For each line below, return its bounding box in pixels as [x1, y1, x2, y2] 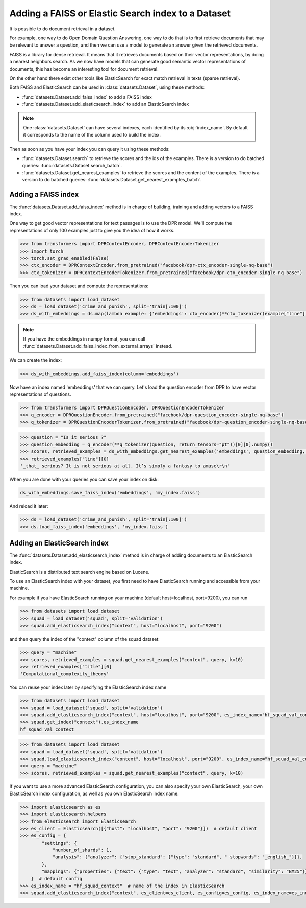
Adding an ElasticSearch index [9, 538, 109, 547]
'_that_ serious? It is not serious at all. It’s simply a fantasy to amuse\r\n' [20, 463, 231, 469]
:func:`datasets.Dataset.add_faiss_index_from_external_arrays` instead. [23, 343, 173, 349]
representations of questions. [9, 391, 71, 397]
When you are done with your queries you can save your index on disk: [9, 476, 159, 482]
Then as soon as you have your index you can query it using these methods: [9, 146, 170, 152]
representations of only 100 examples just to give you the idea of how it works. [9, 228, 175, 234]
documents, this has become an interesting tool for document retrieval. [9, 65, 159, 72]
